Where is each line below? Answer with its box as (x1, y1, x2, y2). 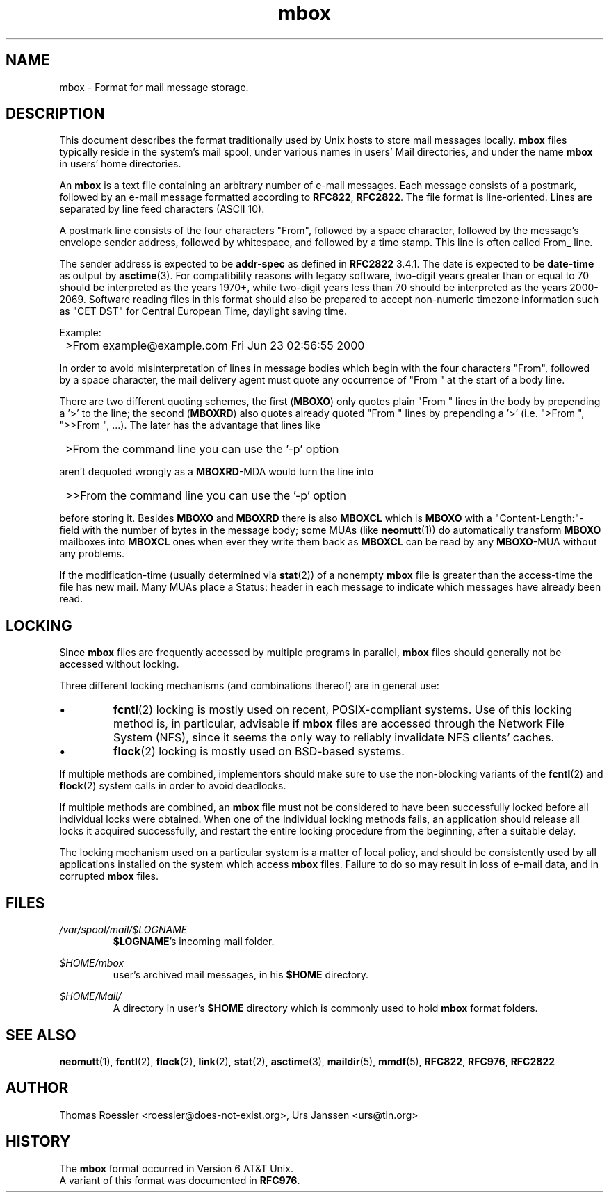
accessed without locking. (59, 658, 179, 671)
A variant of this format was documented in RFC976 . (59, 1174, 300, 1186)
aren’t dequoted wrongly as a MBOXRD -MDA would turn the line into (59, 466, 374, 478)
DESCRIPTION (6, 105, 105, 123)
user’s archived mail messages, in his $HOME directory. (113, 969, 369, 981)
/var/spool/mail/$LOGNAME (59, 924, 188, 936)
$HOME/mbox (59, 957, 124, 969)
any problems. (59, 548, 124, 560)
